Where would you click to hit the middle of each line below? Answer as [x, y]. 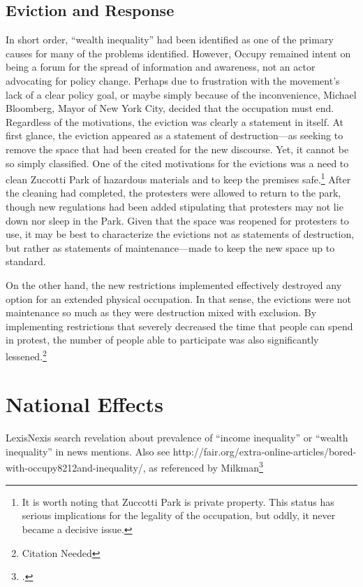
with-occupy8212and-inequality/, [76, 468]
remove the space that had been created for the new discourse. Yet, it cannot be [177, 149]
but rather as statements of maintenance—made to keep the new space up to [170, 247]
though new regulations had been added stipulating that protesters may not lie [175, 206]
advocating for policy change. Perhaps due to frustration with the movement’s [173, 80]
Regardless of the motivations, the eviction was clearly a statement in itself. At [175, 121]
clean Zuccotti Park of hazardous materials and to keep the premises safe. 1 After [178, 178]
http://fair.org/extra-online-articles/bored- [265, 451]
